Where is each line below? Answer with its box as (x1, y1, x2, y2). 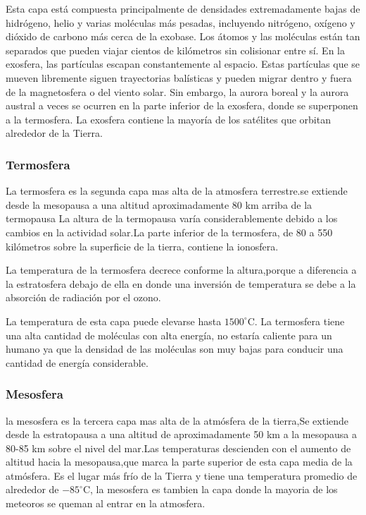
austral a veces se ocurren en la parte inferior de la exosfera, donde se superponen (6, 98, 358, 113)
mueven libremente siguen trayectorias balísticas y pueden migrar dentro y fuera (6, 70, 352, 85)
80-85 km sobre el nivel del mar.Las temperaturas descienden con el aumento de (6, 440, 351, 455)
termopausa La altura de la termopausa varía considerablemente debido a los (6, 211, 338, 226)
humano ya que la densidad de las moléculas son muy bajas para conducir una (6, 341, 343, 356)
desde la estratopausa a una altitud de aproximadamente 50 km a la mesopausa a (6, 427, 357, 442)
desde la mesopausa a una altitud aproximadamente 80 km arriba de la (6, 197, 313, 212)
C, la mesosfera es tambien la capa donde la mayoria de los (82, 482, 338, 497)
